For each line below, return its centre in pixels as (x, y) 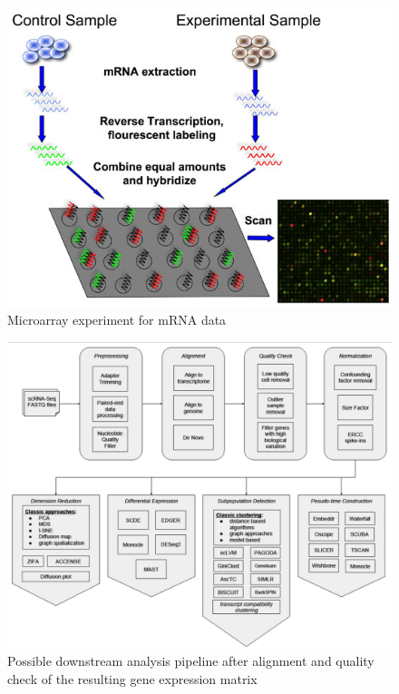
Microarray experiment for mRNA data (117, 320)
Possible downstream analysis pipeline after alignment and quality (191, 661)
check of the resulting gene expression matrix (132, 678)
